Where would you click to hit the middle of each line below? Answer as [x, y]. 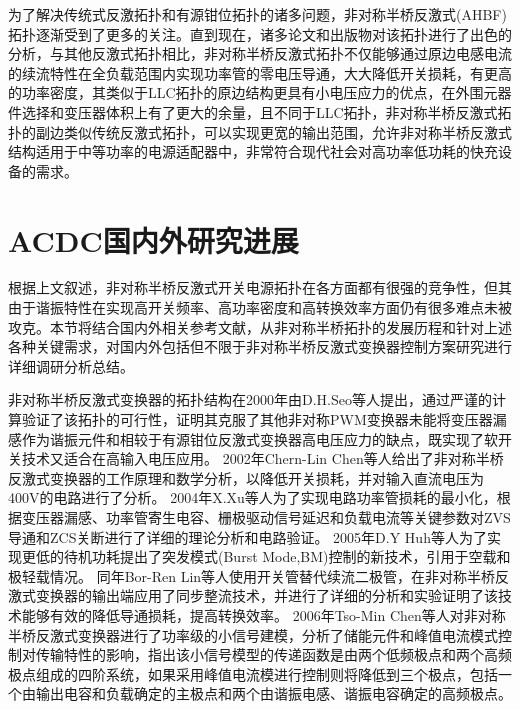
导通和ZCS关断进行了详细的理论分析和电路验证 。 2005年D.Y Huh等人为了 [247, 536]
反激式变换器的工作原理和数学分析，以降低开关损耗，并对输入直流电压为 [246, 477]
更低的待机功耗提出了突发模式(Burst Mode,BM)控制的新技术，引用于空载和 [266, 556]
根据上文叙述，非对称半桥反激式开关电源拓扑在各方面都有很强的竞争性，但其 [260, 287]
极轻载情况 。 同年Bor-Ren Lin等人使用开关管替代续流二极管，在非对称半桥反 [259, 575]
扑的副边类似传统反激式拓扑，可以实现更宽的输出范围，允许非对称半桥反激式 [260, 131]
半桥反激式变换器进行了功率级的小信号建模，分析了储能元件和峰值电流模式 [253, 634]
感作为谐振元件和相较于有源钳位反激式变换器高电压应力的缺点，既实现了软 [253, 438]
